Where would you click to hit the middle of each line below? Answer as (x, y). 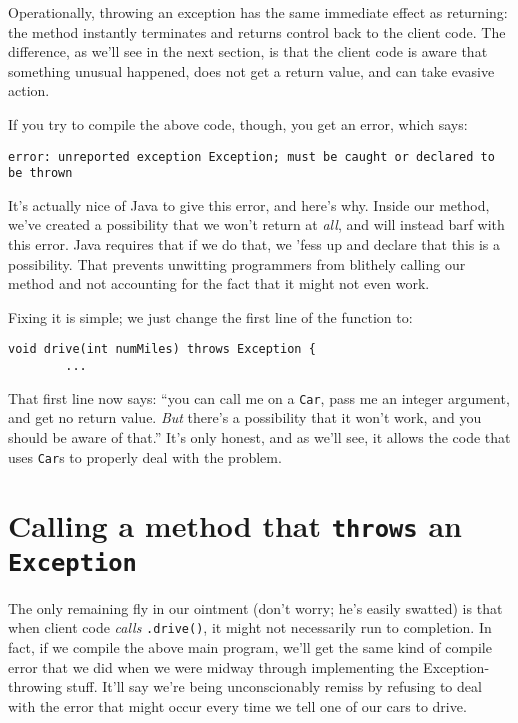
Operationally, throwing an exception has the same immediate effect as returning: (258, 12)
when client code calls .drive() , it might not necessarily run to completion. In (250, 627)
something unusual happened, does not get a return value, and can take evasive (251, 70)
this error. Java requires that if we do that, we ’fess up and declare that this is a (254, 244)
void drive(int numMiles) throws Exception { (162, 349)
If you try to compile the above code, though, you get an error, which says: (238, 123)
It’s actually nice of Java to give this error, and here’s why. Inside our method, (249, 204)
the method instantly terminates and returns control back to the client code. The (257, 31)
